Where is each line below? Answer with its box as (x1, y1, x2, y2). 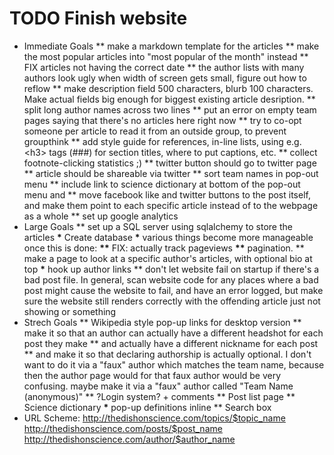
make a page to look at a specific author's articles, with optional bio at (23, 252, 313, 264)
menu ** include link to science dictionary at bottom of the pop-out (23, 178, 301, 190)
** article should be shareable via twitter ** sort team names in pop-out (23, 167, 319, 179)
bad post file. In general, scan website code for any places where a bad (23, 273, 319, 286)
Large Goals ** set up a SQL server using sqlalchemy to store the (23, 220, 293, 232)
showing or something (23, 305, 117, 317)
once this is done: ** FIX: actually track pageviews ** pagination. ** (23, 242, 305, 254)
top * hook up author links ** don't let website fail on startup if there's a (23, 263, 320, 275)
